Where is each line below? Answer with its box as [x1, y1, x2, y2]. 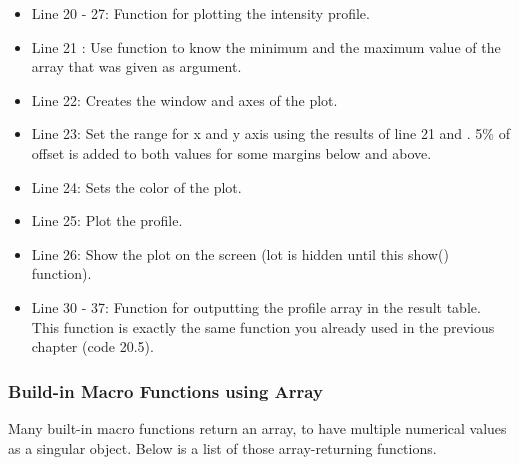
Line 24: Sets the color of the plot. [31, 176, 242, 197]
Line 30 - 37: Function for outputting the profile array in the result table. [31, 296, 481, 317]
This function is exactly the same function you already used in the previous [31, 316, 495, 337]
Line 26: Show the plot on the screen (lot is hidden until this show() [31, 243, 449, 264]
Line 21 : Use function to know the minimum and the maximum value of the [31, 36, 501, 57]
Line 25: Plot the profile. [31, 210, 183, 231]
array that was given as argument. [31, 56, 242, 77]
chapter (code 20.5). [31, 336, 154, 357]
